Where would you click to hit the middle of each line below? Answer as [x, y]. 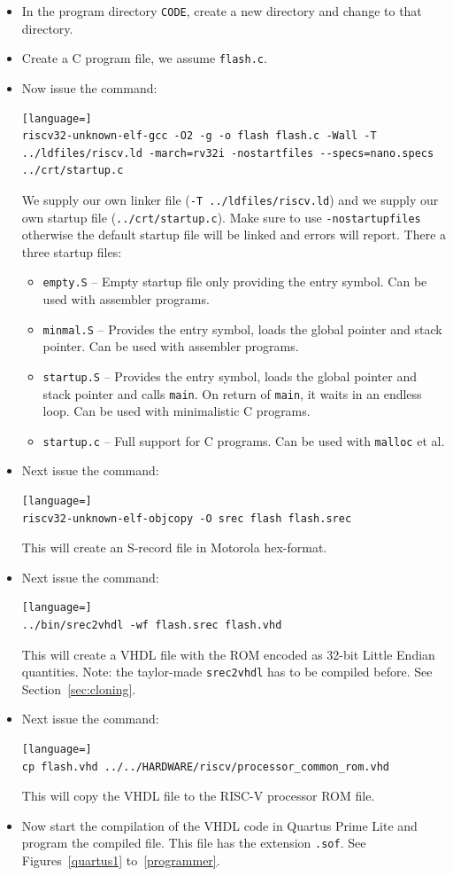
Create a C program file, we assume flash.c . [144, 58]
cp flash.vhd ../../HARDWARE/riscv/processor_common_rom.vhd [206, 766]
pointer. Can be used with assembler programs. [171, 346]
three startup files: [72, 251]
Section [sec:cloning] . [79, 688]
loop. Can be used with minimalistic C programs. [177, 411]
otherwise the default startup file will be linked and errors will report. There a [234, 235]
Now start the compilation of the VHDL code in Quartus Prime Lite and [219, 825]
